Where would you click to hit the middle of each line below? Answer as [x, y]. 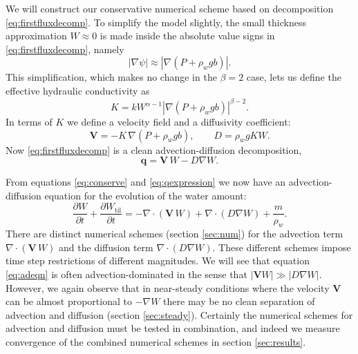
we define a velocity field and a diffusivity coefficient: [179, 122]
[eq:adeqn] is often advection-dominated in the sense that [126, 274]
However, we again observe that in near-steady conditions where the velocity [168, 287]
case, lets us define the [294, 77]
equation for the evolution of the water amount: [145, 195]
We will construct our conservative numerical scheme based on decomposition [170, 8]
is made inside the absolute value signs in [187, 36]
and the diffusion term [106, 247]
